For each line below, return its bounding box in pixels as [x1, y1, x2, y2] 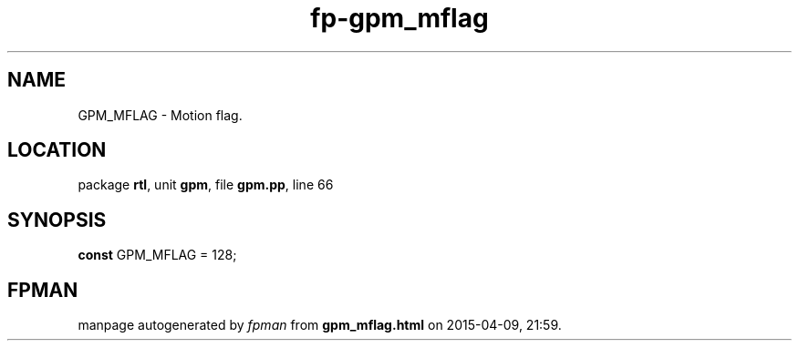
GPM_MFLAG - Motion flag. [78, 107, 243, 123]
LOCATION [7, 138, 107, 162]
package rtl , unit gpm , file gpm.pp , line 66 [78, 177, 334, 193]
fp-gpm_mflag [310, 3, 489, 34]
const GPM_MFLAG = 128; [78, 247, 237, 263]
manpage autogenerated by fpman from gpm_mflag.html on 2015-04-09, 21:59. [78, 317, 562, 333]
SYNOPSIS [7, 208, 107, 231]
